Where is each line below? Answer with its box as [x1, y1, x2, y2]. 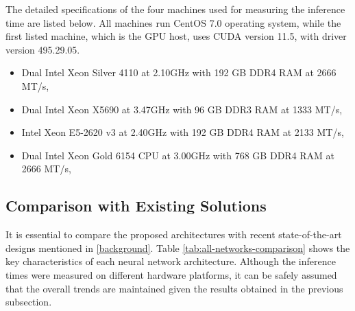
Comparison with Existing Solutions [5, 195, 267, 216]
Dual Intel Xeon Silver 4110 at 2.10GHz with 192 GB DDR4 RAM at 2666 [21, 65, 336, 80]
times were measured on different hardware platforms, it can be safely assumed [5, 267, 337, 281]
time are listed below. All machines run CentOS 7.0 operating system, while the [5, 15, 341, 30]
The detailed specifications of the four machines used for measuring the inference [5, 2, 345, 16]
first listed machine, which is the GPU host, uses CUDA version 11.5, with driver [5, 29, 347, 43]
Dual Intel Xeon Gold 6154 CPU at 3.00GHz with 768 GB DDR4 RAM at [21, 148, 335, 162]
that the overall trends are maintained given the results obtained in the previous [5, 281, 343, 295]
